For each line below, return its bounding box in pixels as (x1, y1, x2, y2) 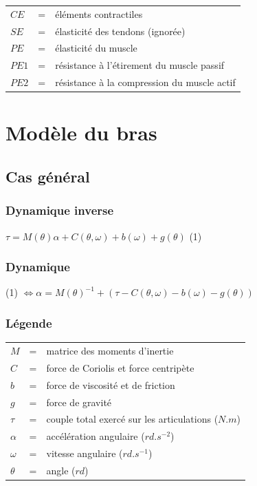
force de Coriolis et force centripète (46, 360, 194, 374)
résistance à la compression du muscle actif (55, 75, 236, 89)
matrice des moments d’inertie (46, 343, 174, 357)
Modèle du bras (5, 118, 157, 147)
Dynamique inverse (5, 202, 114, 219)
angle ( (46, 463, 76, 477)
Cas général (5, 165, 90, 187)
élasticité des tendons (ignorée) (55, 23, 186, 38)
